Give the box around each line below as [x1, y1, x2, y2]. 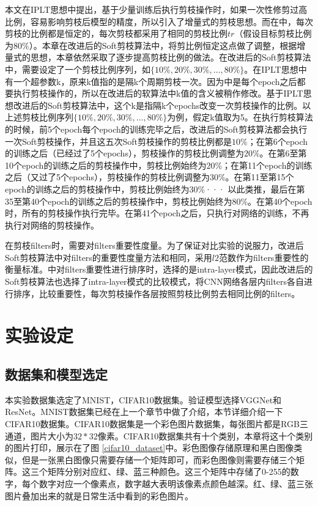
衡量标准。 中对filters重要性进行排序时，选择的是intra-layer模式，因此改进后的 [5, 263, 313, 276]
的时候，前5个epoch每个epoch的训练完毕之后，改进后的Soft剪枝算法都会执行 [5, 122, 308, 135]
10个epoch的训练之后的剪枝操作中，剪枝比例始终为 [5, 158, 207, 171]
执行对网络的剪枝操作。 [5, 218, 99, 231]
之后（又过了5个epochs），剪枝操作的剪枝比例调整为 [5, 170, 210, 183]
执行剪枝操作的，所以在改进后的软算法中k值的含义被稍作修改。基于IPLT [13, 87, 303, 100]
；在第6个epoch [247, 134, 308, 147]
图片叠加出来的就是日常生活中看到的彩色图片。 [5, 489, 193, 502]
